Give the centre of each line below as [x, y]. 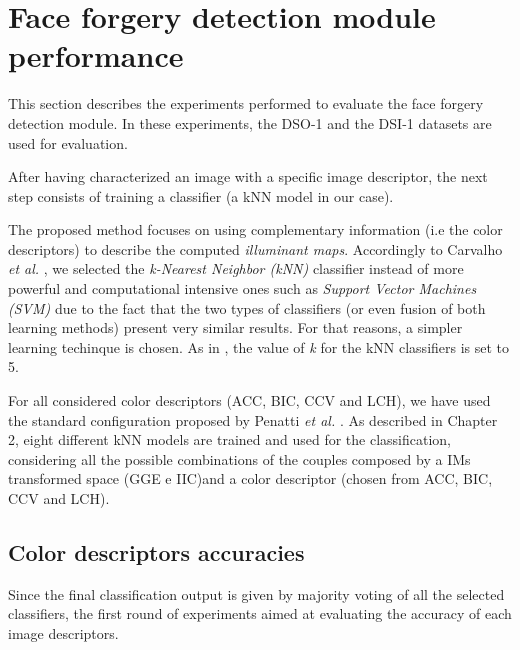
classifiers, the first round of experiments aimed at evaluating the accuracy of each [260, 613]
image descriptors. [63, 632]
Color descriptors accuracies [156, 551]
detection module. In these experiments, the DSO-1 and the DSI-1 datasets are [250, 122]
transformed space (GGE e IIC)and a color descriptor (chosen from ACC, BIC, [250, 478]
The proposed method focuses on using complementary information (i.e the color [255, 229]
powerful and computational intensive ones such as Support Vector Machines [242, 288]
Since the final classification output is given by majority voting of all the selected [256, 593]
